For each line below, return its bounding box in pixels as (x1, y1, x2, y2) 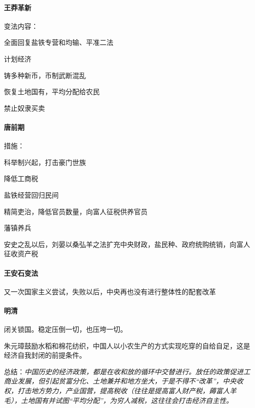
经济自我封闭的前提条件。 (4, 350, 86, 360)
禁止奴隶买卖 (4, 102, 45, 113)
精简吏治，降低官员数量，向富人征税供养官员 (4, 206, 148, 216)
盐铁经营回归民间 (4, 189, 59, 200)
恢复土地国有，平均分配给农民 (4, 86, 100, 97)
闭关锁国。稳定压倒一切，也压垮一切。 (4, 324, 127, 334)
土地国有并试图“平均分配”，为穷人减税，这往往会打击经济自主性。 (21, 395, 233, 405)
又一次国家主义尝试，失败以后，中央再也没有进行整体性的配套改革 (4, 286, 216, 296)
